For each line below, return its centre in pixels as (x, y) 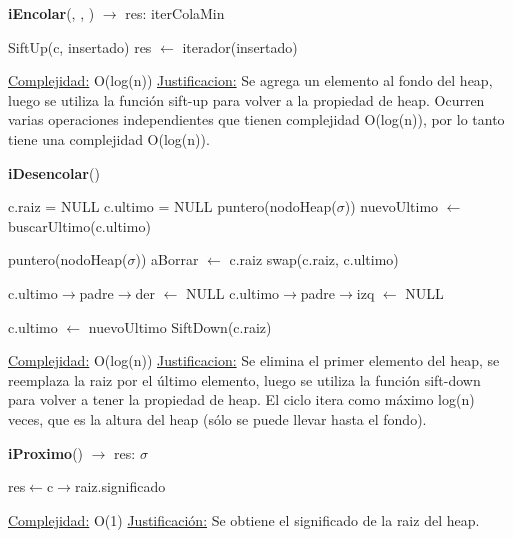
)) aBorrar (167, 259)
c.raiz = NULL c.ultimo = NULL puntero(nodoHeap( (172, 206)
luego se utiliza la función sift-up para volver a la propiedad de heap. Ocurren (246, 99)
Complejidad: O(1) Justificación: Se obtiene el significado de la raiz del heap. (244, 519)
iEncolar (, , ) (51, 13)
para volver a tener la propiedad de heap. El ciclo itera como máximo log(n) (241, 399)
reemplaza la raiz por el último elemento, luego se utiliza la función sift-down (244, 379)
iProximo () (46, 452)
